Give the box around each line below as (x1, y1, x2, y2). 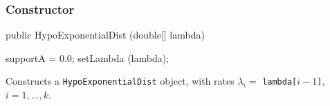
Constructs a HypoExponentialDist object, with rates (6, 74, 235, 88)
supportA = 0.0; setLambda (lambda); (6, 50, 169, 65)
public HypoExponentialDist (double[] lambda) (6, 28, 205, 42)
